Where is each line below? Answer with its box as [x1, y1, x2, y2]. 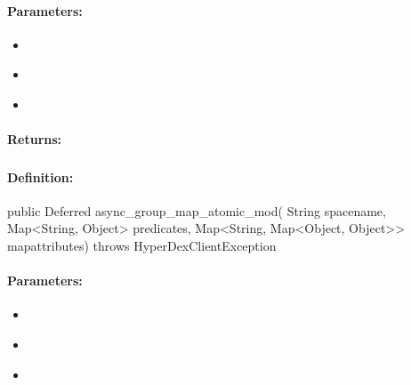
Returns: [7, 130, 62, 148]
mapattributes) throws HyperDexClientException [7, 237, 277, 255]
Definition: [7, 167, 74, 186]
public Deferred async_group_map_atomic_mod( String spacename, [7, 201, 386, 220]
